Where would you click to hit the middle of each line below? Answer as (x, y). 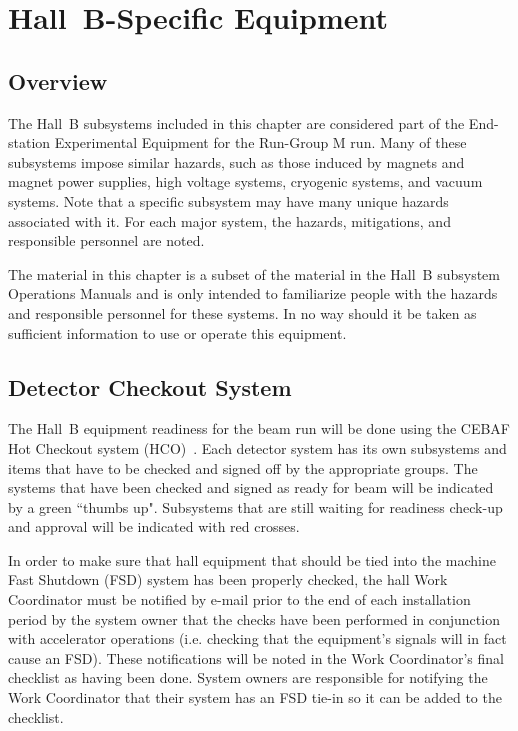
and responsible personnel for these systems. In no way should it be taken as (242, 312)
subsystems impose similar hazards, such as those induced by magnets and (236, 161)
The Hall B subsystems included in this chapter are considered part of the (236, 122)
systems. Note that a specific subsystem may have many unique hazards (228, 200)
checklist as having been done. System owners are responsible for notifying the (248, 677)
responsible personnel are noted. (106, 240)
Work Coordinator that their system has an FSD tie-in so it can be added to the (255, 697)
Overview (58, 80)
